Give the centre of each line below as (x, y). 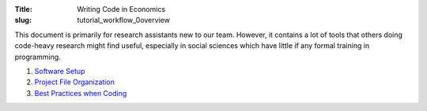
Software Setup (60, 71)
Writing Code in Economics (121, 9)
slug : (23, 20)
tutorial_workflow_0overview (123, 20)
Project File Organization (74, 82)
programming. (38, 57)
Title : (24, 9)
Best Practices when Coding (81, 93)
